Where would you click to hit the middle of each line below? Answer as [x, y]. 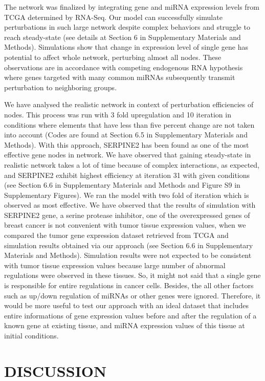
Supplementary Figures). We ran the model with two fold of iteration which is [127, 195]
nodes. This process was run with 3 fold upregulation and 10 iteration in [118, 114]
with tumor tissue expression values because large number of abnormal [115, 265]
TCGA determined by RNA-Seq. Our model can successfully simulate [113, 17]
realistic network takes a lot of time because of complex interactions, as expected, [132, 164]
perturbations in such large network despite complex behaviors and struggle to [127, 27]
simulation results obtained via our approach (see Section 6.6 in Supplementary [129, 245]
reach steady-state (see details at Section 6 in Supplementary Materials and [123, 37]
